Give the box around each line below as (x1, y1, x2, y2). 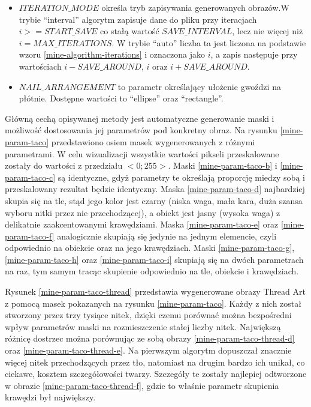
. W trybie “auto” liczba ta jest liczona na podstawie (111, 36, 306, 49)
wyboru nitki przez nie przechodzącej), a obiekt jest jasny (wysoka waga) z (5, 206, 280, 219)
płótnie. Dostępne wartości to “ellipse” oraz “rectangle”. (19, 92, 224, 104)
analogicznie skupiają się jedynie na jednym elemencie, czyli (57, 229, 277, 242)
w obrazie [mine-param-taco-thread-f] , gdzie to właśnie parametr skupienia (5, 379, 279, 391)
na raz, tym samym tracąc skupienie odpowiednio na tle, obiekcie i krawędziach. (5, 265, 299, 277)
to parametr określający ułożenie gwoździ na (117, 80, 281, 92)
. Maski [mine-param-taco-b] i (168, 159, 277, 172)
